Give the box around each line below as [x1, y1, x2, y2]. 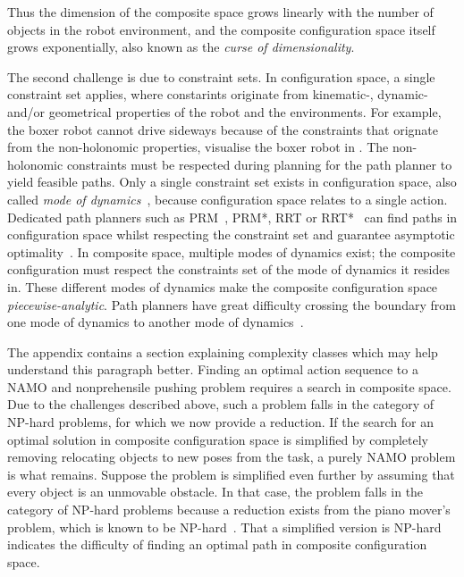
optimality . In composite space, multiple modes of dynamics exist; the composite [7, 242, 456, 261]
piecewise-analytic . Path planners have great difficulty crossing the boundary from [7, 295, 456, 314]
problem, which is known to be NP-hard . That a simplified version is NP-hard [7, 517, 442, 536]
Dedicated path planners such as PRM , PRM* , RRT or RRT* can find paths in [7, 207, 458, 226]
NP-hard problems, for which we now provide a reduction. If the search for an [7, 413, 434, 431]
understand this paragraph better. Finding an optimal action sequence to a [7, 360, 418, 379]
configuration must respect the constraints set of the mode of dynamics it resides [7, 260, 451, 279]
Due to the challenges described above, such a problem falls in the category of [7, 395, 434, 414]
